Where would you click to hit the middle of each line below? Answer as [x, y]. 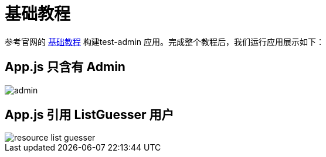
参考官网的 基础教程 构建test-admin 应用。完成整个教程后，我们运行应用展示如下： [164, 41]
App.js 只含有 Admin [65, 67]
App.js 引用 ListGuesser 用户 [89, 115]
